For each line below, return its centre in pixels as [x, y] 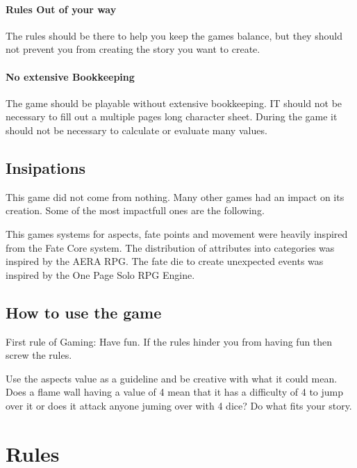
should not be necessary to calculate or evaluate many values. [136, 130]
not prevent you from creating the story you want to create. [133, 49]
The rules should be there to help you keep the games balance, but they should [174, 35]
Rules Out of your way [61, 9]
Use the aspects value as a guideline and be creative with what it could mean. [172, 378]
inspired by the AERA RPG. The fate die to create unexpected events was [165, 261]
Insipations [46, 167]
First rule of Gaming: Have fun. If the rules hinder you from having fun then [169, 341]
